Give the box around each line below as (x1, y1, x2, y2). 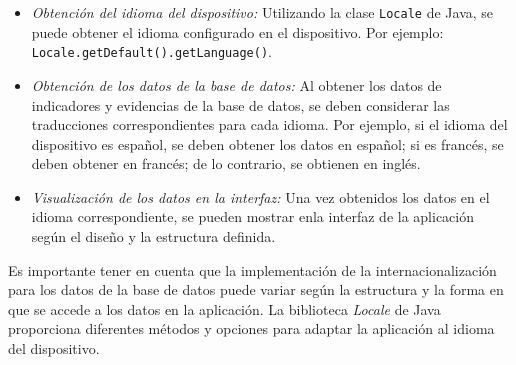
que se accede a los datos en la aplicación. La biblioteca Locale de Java (8, 298, 441, 319)
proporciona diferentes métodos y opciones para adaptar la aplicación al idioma (8, 318, 495, 339)
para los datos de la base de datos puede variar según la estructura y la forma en (8, 279, 504, 300)
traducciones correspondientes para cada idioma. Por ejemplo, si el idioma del (31, 114, 508, 135)
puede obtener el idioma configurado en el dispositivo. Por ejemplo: (31, 21, 444, 42)
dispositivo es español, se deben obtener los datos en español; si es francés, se (31, 133, 504, 154)
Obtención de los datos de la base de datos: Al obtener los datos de (31, 74, 442, 95)
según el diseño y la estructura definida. (31, 226, 276, 247)
